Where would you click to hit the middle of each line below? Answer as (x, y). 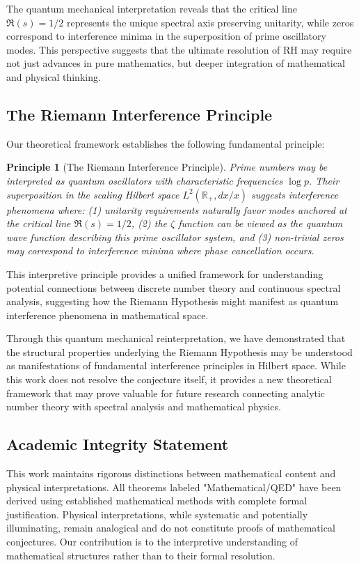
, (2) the (149, 223)
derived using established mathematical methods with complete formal (157, 501)
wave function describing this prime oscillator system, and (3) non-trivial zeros (175, 237)
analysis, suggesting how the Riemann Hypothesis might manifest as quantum (173, 301)
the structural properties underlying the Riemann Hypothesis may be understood (179, 351)
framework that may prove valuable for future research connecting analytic (166, 393)
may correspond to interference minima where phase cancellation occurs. (160, 250)
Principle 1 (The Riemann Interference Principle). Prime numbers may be (167, 167)
